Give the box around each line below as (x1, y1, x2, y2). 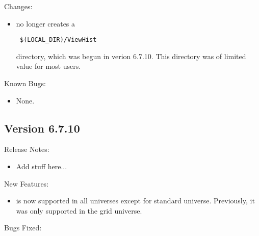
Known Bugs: (4, 78, 46, 89)
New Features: (4, 178, 49, 189)
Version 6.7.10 (4, 120, 80, 136)
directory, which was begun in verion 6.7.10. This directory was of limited (16, 50, 246, 61)
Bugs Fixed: (4, 222, 42, 233)
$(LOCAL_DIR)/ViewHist (19, 36, 97, 44)
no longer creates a (16, 18, 75, 29)
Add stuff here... (16, 161, 67, 172)
